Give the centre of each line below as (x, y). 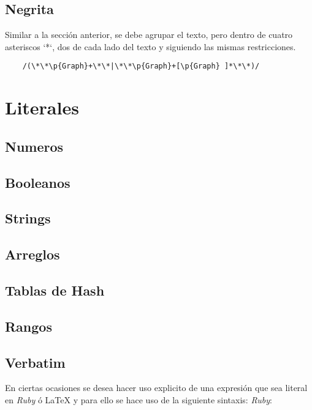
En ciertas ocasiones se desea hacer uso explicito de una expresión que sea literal (156, 388)
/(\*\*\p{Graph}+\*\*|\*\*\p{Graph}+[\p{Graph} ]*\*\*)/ (141, 66)
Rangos (29, 326)
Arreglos (32, 254)
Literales (42, 107)
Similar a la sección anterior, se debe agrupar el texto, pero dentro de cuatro (149, 35)
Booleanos (38, 182)
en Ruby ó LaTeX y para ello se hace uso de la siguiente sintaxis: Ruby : (139, 399)
